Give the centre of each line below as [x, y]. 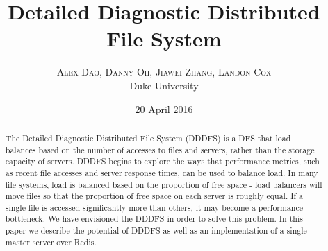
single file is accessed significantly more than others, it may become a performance [154, 207]
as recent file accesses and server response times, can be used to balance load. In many [162, 172]
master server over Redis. [51, 242]
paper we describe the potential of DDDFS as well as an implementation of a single [156, 231]
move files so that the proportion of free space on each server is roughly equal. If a [154, 196]
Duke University [164, 85]
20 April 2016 [164, 109]
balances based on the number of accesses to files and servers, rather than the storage [160, 149]
